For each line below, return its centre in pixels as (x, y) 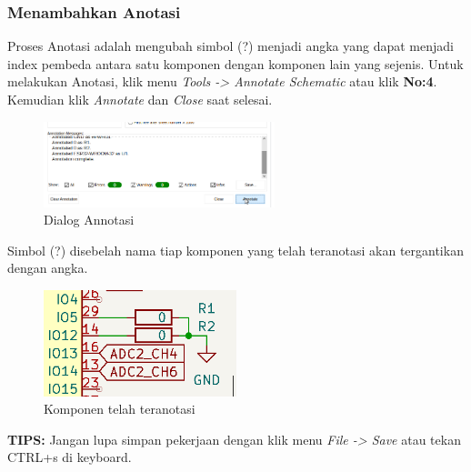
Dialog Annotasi (89, 220)
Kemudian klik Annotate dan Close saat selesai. (140, 99)
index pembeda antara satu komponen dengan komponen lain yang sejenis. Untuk (235, 63)
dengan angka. (48, 268)
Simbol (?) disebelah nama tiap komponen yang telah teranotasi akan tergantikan (235, 250)
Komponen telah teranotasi (120, 409)
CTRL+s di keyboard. (70, 457)
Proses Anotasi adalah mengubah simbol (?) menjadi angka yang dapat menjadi (230, 46)
